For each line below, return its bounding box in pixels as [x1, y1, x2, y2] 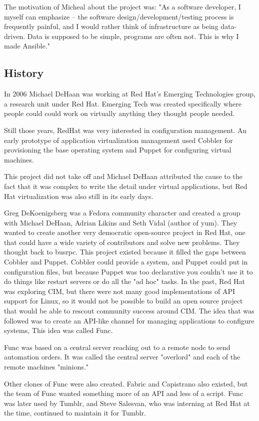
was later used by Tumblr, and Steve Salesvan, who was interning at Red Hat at [4, 397, 250, 408]
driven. [4, 30, 25, 41]
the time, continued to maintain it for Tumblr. [4, 407, 146, 418]
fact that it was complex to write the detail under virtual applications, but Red [4, 180, 247, 191]
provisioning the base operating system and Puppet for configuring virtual [4, 144, 231, 155]
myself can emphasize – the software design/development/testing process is [4, 11, 234, 21]
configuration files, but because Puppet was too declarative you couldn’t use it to [4, 266, 253, 276]
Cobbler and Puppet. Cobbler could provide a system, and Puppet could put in [4, 256, 248, 267]
